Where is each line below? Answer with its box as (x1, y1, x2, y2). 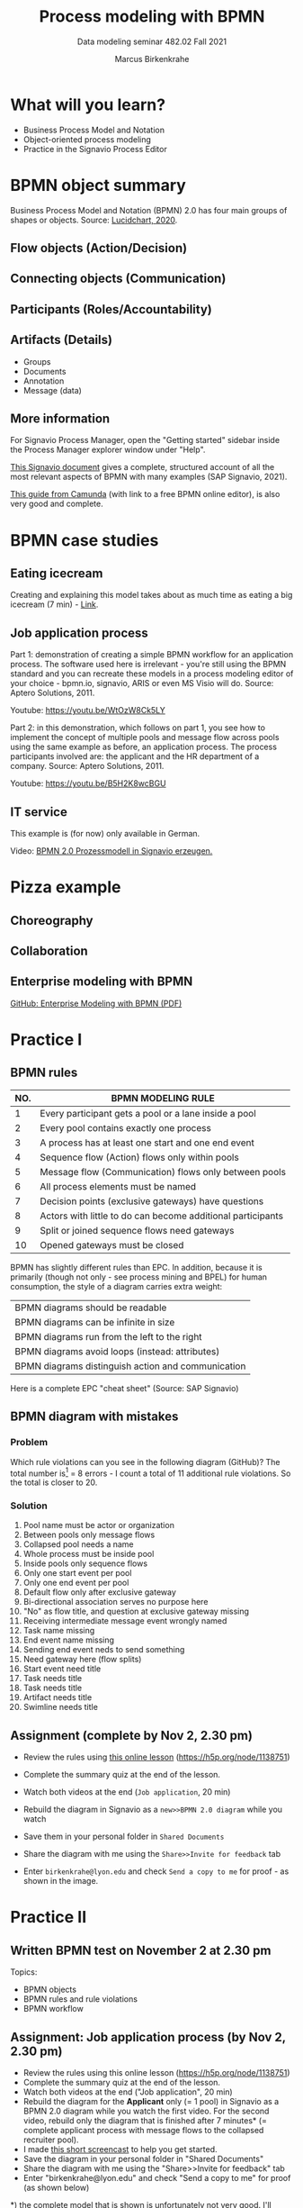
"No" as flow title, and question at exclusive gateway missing (22, 1606, 250, 1617)
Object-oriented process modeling (22, 133, 152, 145)
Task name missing (22, 1625, 95, 1636)
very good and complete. (10, 498, 103, 510)
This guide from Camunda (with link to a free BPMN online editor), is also (10, 489, 281, 500)
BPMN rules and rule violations (22, 1994, 138, 2004)
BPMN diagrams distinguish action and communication (14, 1360, 246, 1372)
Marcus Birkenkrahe (114, 53, 190, 64)
